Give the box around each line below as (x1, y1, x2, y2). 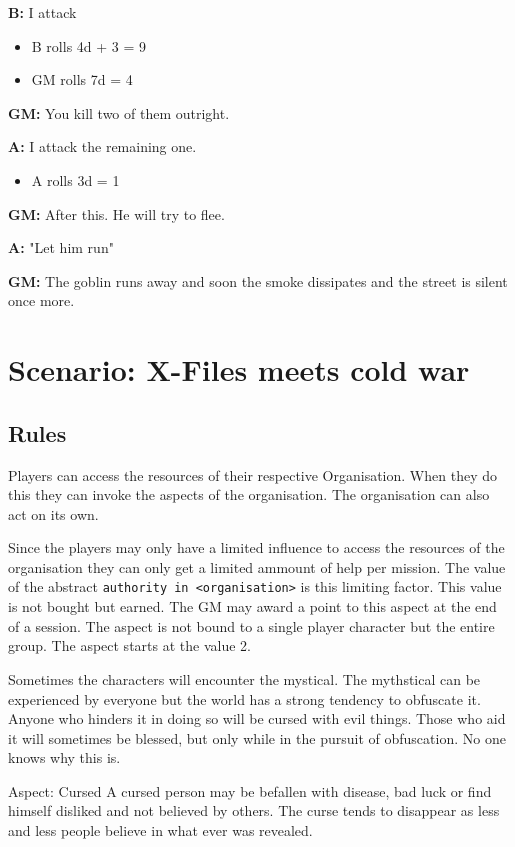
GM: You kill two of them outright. (8, 102, 230, 123)
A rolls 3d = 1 (31, 169, 120, 190)
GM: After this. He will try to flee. (8, 203, 225, 224)
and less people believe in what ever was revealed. (8, 820, 313, 841)
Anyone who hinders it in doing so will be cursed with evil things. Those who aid (8, 708, 506, 729)
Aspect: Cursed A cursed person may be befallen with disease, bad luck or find (8, 780, 492, 801)
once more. (8, 290, 75, 311)
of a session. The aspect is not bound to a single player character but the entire (8, 615, 495, 636)
